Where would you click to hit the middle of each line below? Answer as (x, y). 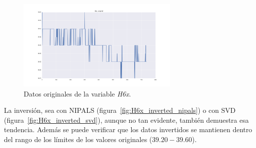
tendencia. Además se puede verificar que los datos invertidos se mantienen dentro (128, 129)
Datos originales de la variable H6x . (77, 93)
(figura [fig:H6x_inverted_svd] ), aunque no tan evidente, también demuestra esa (127, 120)
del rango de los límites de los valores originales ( (78, 139)
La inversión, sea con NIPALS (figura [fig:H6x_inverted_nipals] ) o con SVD (120, 110)
